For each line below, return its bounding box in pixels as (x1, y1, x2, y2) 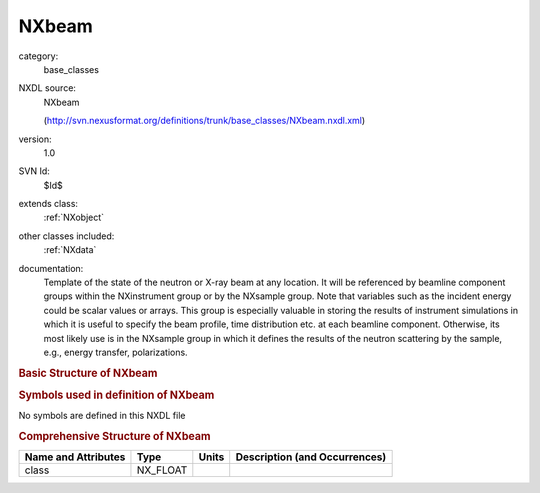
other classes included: (18, 230, 115, 242)
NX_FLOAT (136, 463, 188, 477)
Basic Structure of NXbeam (18, 366, 158, 380)
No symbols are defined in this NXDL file (18, 410, 186, 422)
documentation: (18, 262, 84, 274)
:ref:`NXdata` (43, 244, 97, 256)
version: (18, 133, 52, 145)
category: (18, 50, 59, 62)
